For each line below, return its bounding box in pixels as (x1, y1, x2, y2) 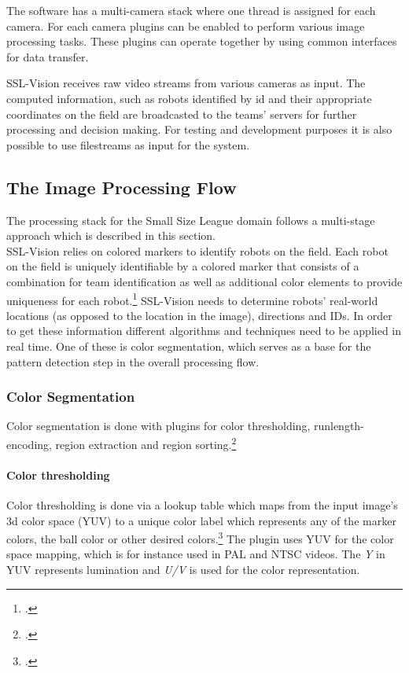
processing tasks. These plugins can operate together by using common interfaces (6, 33, 397, 50)
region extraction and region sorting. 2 (55, 433, 237, 452)
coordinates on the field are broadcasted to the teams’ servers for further (6, 105, 357, 122)
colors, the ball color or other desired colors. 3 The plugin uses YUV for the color (6, 528, 394, 546)
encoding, (6, 436, 52, 452)
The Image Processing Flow (6, 175, 237, 199)
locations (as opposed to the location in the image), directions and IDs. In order (6, 307, 392, 323)
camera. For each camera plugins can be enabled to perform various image (6, 17, 365, 34)
